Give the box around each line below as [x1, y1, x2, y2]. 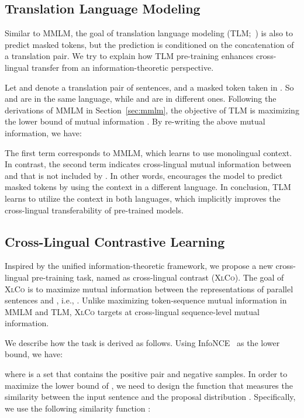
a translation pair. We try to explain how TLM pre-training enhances [5, 50, 254, 62]
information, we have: [5, 126, 82, 139]
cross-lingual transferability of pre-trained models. [5, 203, 184, 216]
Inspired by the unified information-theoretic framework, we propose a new [5, 260, 273, 272]
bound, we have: [5, 348, 63, 360]
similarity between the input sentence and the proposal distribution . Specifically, [5, 391, 296, 403]
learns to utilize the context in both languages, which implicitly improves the [5, 192, 281, 204]
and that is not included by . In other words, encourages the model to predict [5, 169, 283, 181]
